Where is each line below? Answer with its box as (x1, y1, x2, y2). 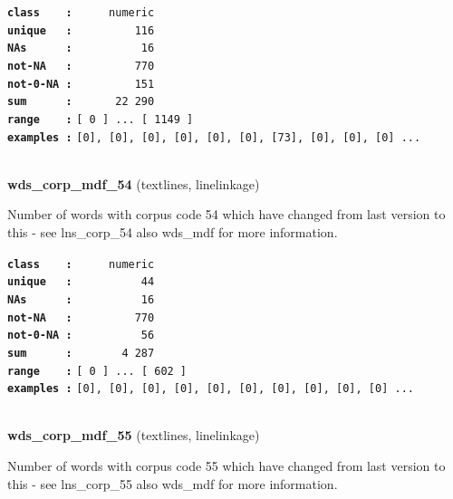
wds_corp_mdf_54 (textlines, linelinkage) (7, 174, 260, 193)
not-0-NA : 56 (7, 329, 155, 342)
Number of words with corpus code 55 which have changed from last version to (7, 456, 446, 475)
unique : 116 (7, 24, 155, 37)
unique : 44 (7, 275, 155, 289)
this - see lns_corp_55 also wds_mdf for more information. (7, 474, 338, 493)
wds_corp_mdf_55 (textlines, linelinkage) (7, 426, 260, 445)
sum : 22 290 (7, 95, 155, 109)
